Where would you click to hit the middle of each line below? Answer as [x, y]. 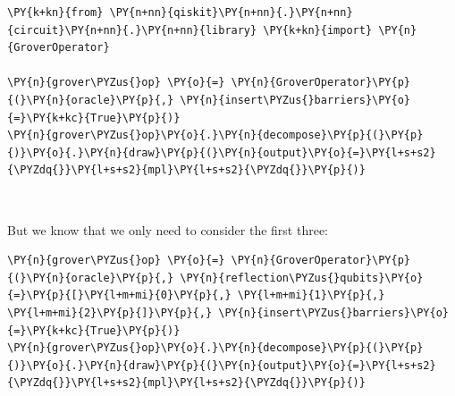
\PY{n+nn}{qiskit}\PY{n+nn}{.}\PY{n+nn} [231, 13]
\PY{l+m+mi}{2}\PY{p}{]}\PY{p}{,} [110, 312]
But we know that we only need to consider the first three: [168, 229]
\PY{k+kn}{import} [318, 30]
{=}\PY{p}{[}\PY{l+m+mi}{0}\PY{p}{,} [119, 295]
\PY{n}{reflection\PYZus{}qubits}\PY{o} [302, 278]
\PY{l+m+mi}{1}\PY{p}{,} [311, 295]
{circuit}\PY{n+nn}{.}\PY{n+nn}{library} [132, 30]
